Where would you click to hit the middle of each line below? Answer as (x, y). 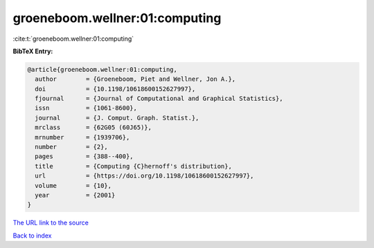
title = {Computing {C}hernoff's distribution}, (133, 166)
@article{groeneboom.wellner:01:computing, (103, 69)
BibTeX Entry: (33, 51)
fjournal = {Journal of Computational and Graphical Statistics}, (159, 99)
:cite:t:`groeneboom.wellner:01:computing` (73, 39)
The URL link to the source (51, 223)
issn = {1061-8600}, (86, 108)
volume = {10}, (73, 185)
